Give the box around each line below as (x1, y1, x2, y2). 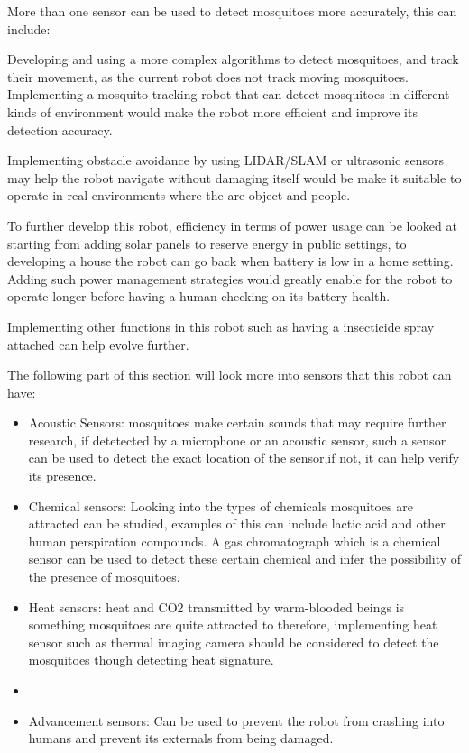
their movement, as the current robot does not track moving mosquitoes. (7, 67, 409, 86)
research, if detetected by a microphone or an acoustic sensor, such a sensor (28, 430, 446, 449)
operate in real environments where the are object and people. (7, 186, 351, 205)
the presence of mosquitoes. (28, 567, 180, 586)
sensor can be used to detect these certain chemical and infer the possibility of (28, 549, 462, 568)
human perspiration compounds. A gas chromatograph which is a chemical (28, 531, 441, 550)
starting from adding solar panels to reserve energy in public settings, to (7, 234, 407, 253)
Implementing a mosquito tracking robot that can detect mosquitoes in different (7, 85, 450, 104)
